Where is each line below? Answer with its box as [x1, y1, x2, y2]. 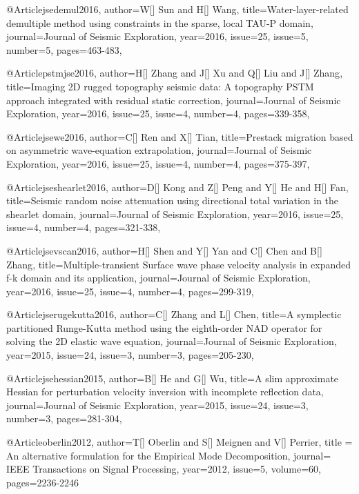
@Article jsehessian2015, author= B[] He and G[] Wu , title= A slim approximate [6, 370, 339, 385]
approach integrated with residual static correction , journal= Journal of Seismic [6, 92, 341, 107]
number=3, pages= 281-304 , [6, 411, 122, 426]
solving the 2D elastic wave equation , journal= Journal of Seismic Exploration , [6, 334, 337, 348]
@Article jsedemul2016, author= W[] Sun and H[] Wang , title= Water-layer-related [6, 2, 349, 16]
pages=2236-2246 [6, 475, 79, 489]
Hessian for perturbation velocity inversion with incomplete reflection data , [6, 384, 324, 399]
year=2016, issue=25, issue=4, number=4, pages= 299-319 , [6, 284, 254, 298]
